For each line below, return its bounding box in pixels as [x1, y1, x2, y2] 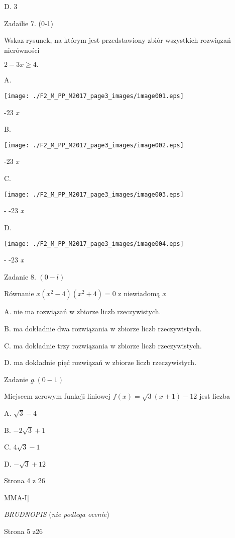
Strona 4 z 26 [4, 475, 45, 486]
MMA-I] [4, 492, 29, 502]
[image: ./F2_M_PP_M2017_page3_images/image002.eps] [4, 141, 184, 149]
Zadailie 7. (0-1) [4, 18, 53, 28]
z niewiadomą [118, 288, 160, 299]
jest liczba [199, 391, 230, 401]
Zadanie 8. [4, 271, 36, 282]
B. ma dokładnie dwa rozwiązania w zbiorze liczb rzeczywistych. [4, 323, 202, 333]
